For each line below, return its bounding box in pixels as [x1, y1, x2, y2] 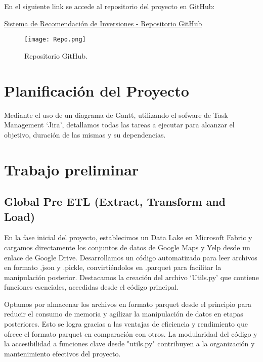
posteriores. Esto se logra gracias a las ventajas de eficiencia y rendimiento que [4, 319, 248, 329]
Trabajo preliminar [4, 159, 139, 179]
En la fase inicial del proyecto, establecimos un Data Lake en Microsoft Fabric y [4, 232, 252, 243]
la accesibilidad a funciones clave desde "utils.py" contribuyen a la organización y [4, 338, 255, 349]
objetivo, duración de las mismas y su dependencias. [4, 129, 166, 140]
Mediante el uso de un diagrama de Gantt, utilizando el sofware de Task [4, 109, 228, 120]
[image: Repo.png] [24, 36, 86, 43]
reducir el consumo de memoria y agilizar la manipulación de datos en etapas [4, 308, 243, 319]
